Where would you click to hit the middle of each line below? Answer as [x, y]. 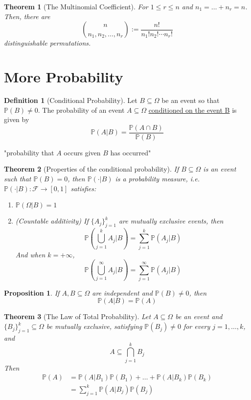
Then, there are [27, 16]
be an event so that [191, 100]
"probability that [29, 152]
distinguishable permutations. [47, 43]
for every [197, 326]
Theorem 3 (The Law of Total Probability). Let [78, 316]
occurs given [82, 152]
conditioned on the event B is [193, 110]
